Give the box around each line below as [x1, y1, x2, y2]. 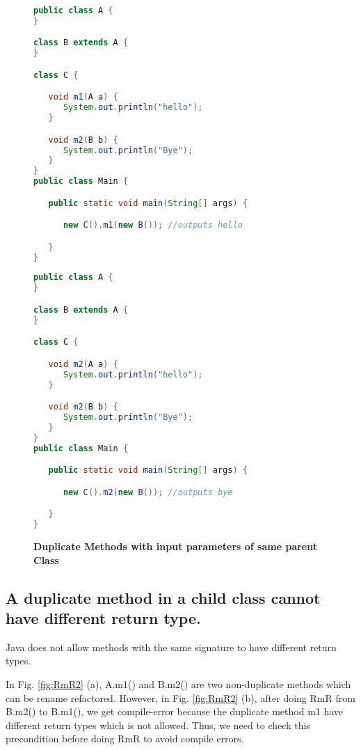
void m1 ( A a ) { [48, 92, 118, 102]
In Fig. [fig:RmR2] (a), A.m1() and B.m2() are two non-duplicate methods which [6, 676, 351, 691]
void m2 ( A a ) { [48, 359, 118, 369]
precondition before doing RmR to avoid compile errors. [6, 731, 244, 746]
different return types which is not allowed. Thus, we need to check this [6, 717, 310, 732]
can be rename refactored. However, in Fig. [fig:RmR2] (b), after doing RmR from [6, 690, 355, 705]
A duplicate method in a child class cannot [6, 586, 321, 608]
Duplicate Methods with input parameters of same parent [33, 538, 317, 553]
